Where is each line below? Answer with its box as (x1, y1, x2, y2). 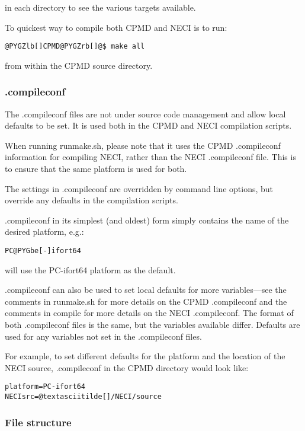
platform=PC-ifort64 (5, 382, 86, 391)
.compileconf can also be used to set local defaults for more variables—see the (5, 283, 287, 296)
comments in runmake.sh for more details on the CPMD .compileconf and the (5, 295, 287, 307)
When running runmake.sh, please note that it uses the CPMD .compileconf (5, 139, 281, 151)
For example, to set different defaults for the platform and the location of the (5, 350, 285, 362)
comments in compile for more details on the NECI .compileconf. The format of (5, 307, 294, 319)
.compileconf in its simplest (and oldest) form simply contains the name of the (5, 213, 289, 226)
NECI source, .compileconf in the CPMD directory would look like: (5, 361, 249, 373)
